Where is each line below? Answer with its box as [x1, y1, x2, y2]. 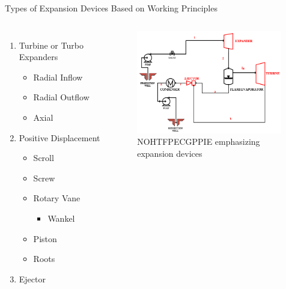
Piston [33, 232, 57, 245]
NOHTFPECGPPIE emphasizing [137, 135, 260, 148]
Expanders [19, 50, 58, 63]
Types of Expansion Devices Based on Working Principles [5, 2, 218, 14]
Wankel [47, 211, 75, 224]
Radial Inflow [33, 70, 83, 83]
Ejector [19, 272, 46, 285]
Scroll [33, 151, 54, 164]
